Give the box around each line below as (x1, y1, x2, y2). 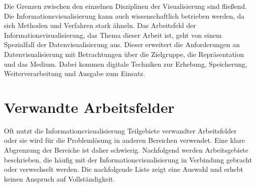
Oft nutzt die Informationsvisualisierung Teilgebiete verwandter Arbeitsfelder (4, 125, 237, 135)
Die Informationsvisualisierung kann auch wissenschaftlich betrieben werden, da (4, 10, 245, 21)
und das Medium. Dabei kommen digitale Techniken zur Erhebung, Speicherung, (4, 58, 248, 69)
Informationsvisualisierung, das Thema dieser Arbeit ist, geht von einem (4, 29, 222, 40)
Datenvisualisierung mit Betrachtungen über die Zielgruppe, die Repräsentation (4, 49, 244, 59)
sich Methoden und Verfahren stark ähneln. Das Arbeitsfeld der (4, 20, 196, 30)
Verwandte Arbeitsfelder (4, 97, 175, 117)
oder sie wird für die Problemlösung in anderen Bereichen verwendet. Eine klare (4, 135, 245, 145)
